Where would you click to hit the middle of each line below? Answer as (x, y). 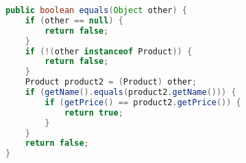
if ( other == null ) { (74, 20)
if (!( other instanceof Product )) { (109, 51)
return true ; (94, 112)
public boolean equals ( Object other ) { (96, 10)
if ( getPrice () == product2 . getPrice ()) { (143, 102)
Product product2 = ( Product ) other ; (111, 82)
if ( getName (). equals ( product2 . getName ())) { (131, 92)
